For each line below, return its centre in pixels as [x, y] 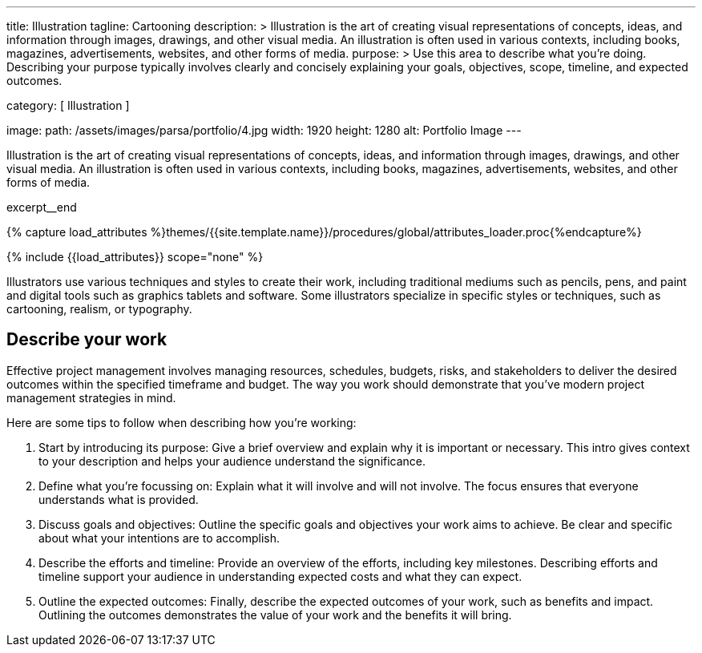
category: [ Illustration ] [68, 105]
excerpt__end [42, 207]
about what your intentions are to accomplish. [159, 538]
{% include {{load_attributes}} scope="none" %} [135, 257]
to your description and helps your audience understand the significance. [232, 461]
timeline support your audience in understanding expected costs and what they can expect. [280, 576]
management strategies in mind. [91, 397]
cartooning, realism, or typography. [99, 309]
